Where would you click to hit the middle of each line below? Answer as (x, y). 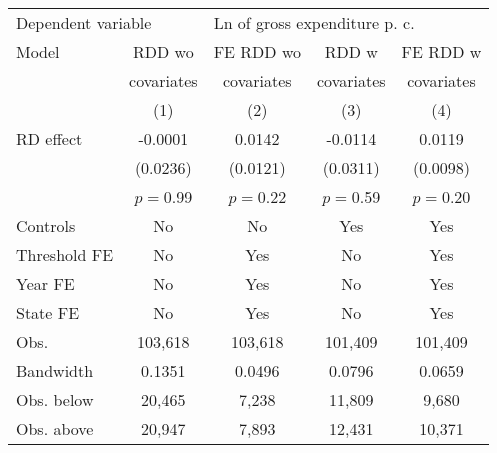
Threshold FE (65, 254)
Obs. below (55, 399)
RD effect (49, 138)
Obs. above (55, 428)
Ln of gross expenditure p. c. (314, 22)
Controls (46, 225)
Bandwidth (55, 370)
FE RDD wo (257, 51)
